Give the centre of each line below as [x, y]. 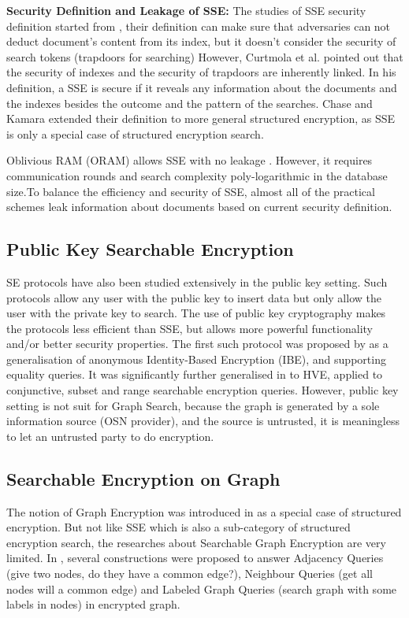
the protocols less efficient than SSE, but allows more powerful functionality [190, 328]
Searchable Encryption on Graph [143, 478]
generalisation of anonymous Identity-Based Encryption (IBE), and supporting [196, 359]
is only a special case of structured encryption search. [135, 133]
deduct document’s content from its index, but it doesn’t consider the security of [201, 41]
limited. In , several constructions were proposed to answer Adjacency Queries [195, 558]
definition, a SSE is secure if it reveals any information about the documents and [202, 87]
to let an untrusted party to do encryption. [110, 436]
